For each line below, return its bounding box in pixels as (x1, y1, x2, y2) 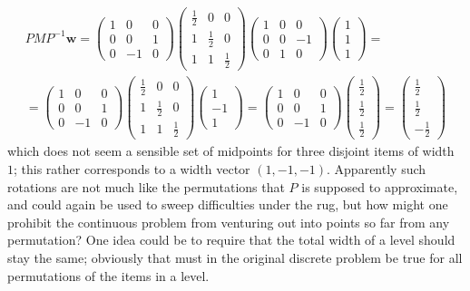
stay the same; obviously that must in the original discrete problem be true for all (7, 248, 463, 267)
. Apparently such (327, 160, 426, 179)
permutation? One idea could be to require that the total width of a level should (7, 230, 455, 249)
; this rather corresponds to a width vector (14, 160, 250, 179)
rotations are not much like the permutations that (7, 177, 285, 196)
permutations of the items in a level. (7, 266, 210, 285)
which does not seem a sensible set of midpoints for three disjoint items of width (7, 141, 455, 160)
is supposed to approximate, (301, 177, 458, 196)
